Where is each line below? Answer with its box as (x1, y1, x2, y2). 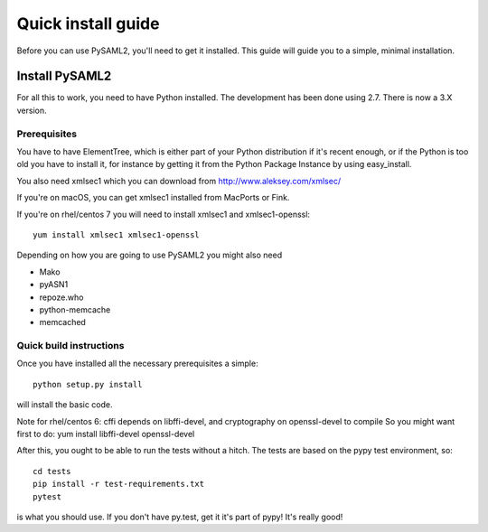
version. (16, 105, 47, 116)
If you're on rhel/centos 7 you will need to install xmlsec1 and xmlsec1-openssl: (16, 209, 311, 219)
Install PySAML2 (16, 69, 112, 84)
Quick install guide (16, 14, 160, 33)
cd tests (33, 466, 71, 476)
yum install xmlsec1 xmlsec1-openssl (33, 229, 201, 239)
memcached (39, 317, 86, 328)
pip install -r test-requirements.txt (33, 479, 205, 490)
